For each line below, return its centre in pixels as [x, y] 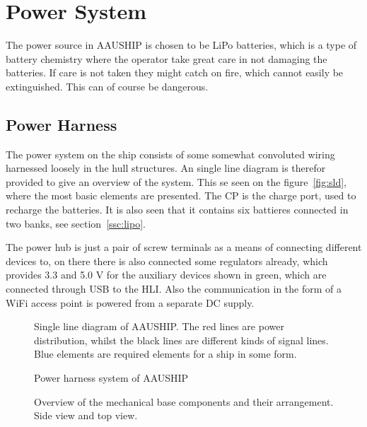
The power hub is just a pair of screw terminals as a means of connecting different [184, 247]
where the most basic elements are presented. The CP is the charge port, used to [181, 195]
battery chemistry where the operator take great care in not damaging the [167, 58]
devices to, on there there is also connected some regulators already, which [167, 261]
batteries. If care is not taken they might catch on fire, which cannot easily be [175, 72]
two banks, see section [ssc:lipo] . [76, 223]
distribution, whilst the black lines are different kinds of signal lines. [181, 340]
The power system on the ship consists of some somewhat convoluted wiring [170, 154]
